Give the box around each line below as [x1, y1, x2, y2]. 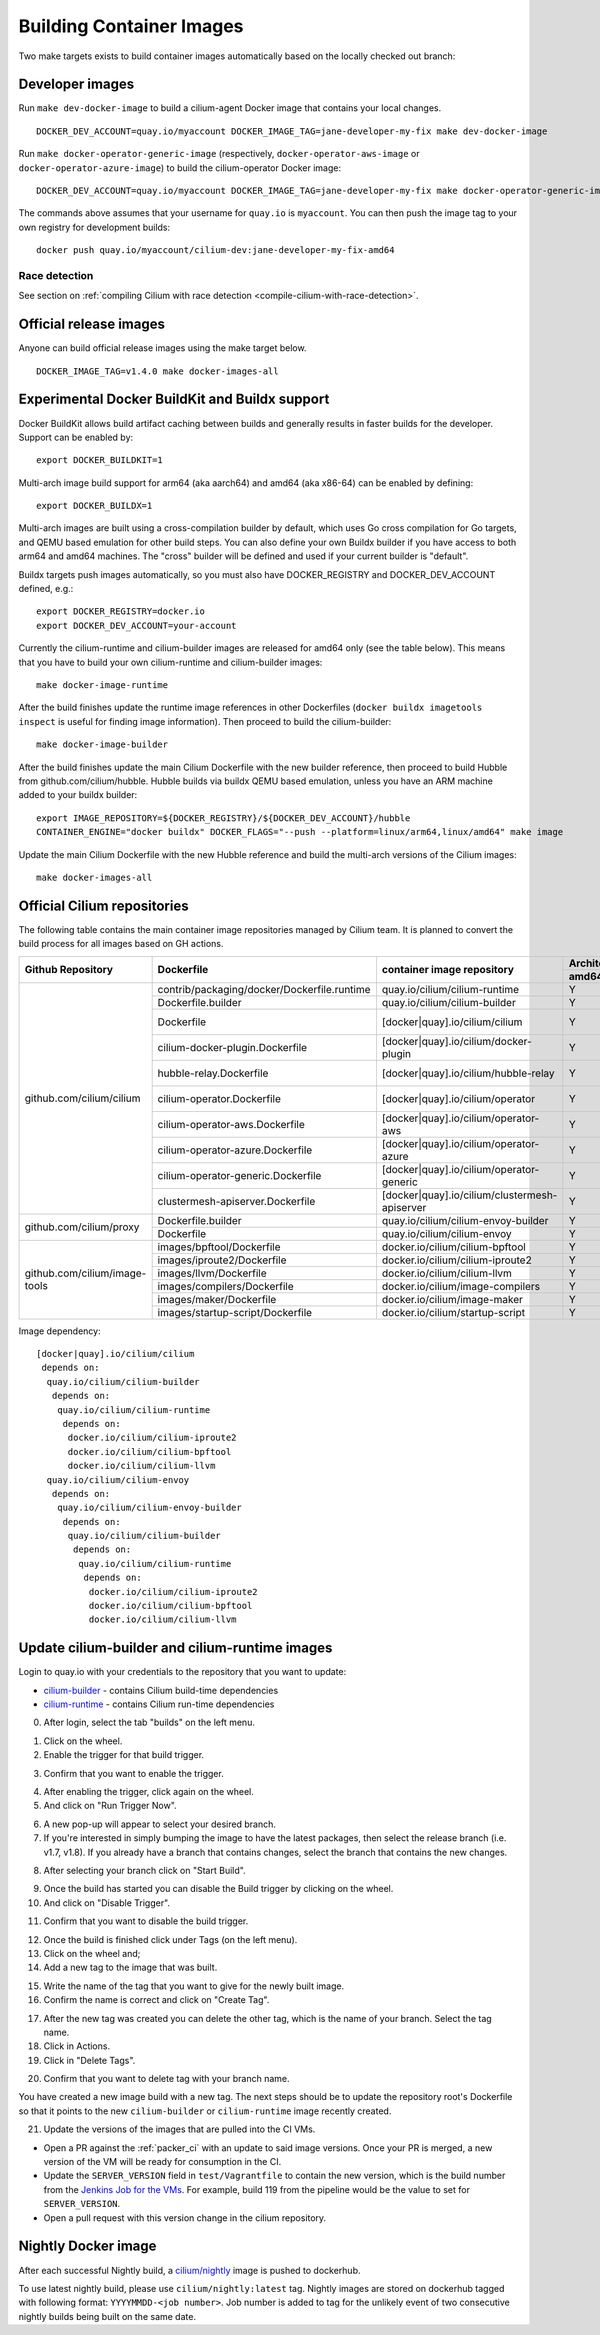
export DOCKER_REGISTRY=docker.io [36, 606, 205, 617]
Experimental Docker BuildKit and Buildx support [18, 391, 330, 408]
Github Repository [24, 963, 114, 977]
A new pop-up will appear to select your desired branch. [43, 1818, 277, 1830]
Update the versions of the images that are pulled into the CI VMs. [43, 2123, 316, 2135]
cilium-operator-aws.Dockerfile [157, 1117, 305, 1131]
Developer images [18, 76, 135, 93]
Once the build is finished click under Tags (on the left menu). [43, 1933, 298, 1945]
